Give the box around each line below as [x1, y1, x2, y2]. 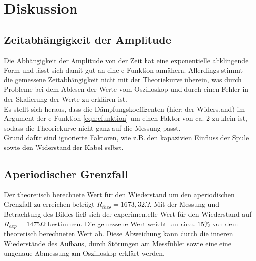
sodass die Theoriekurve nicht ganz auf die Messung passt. [4, 122, 181, 133]
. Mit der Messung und [149, 199, 219, 209]
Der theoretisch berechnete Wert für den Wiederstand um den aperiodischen [4, 189, 235, 199]
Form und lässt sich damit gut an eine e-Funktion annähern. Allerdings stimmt [4, 65, 243, 75]
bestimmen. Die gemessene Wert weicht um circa [47, 218, 195, 228]
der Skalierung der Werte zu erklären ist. [4, 93, 127, 104]
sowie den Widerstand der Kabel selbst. [4, 142, 124, 152]
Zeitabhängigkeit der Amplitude [4, 32, 171, 47]
